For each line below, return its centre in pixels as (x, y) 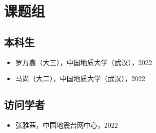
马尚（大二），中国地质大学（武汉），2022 (80, 78)
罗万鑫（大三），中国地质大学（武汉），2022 (84, 62)
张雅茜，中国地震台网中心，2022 (67, 125)
